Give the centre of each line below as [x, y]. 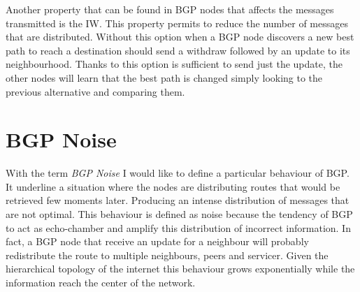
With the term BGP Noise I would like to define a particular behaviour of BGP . [178, 173]
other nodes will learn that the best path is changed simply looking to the [164, 77]
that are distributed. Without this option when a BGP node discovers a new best [180, 37]
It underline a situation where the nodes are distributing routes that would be [173, 186]
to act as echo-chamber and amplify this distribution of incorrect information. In [178, 227]
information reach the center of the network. [101, 283]
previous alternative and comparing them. [95, 91]
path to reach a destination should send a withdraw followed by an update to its [178, 50]
